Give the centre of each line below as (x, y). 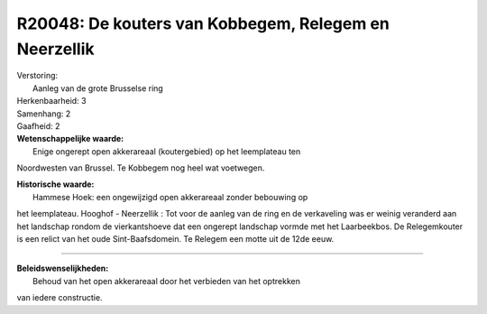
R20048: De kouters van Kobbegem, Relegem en (203, 23)
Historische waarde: (55, 184)
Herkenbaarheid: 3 (51, 101)
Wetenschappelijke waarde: (70, 139)
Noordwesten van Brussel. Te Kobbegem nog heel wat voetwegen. (141, 168)
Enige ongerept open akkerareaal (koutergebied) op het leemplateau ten (167, 151)
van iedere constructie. (60, 298)
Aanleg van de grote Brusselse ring (98, 88)
